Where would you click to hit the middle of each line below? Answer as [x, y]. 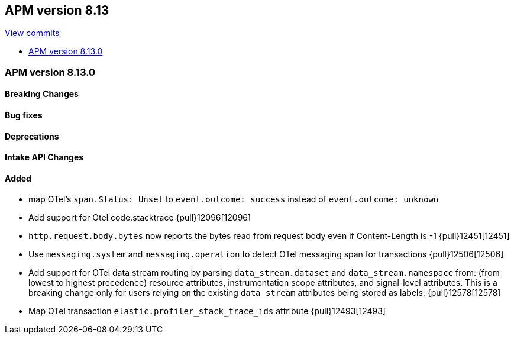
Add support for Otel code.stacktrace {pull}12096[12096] [140, 218]
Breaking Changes [42, 94]
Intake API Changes [44, 157]
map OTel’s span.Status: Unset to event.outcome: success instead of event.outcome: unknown [234, 199]
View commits [32, 33]
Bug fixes [24, 115]
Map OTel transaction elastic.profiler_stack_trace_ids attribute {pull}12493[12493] [207, 311]
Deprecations [32, 136]
